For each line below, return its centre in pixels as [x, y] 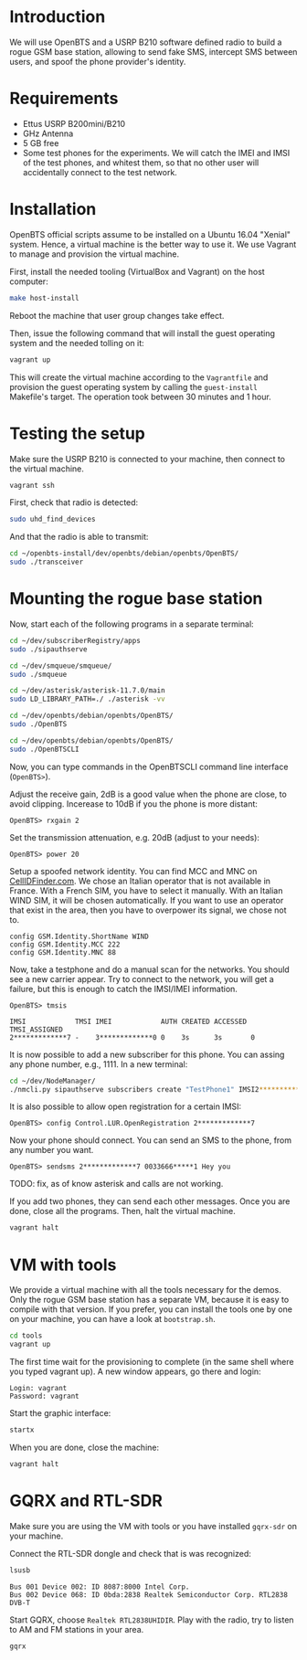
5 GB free [41, 143]
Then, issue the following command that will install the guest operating [143, 333]
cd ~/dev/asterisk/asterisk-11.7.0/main [88, 691]
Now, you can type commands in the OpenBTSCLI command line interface [149, 767]
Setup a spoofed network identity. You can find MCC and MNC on [133, 871]
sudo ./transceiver [47, 562]
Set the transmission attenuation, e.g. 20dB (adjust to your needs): [135, 837]
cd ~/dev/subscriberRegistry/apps [75, 640]
